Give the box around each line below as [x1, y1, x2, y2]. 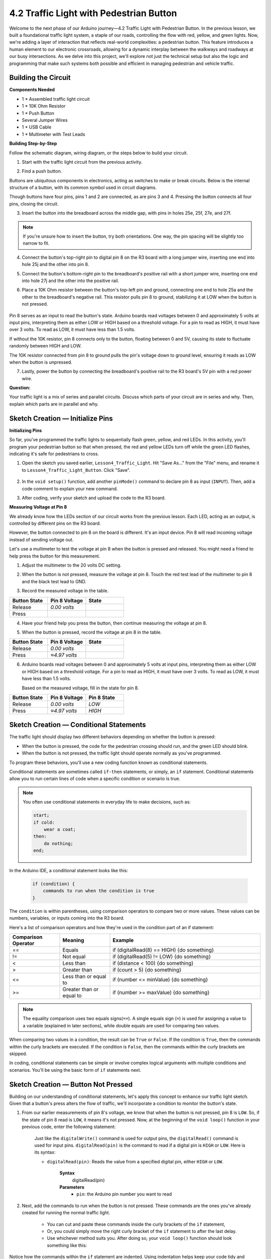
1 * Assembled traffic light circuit [22, 96, 90, 102]
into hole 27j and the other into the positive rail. [22, 277, 119, 284]
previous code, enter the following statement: [22, 1124, 116, 1130]
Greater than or [62, 986, 99, 993]
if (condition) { [32, 881, 75, 887]
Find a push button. [22, 168, 62, 174]
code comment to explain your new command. [22, 485, 118, 492]
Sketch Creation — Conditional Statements [9, 721, 147, 729]
